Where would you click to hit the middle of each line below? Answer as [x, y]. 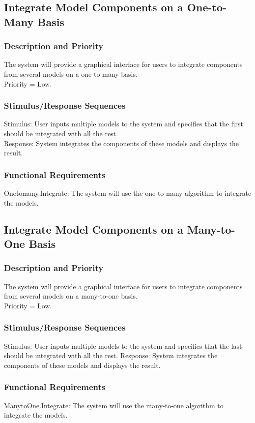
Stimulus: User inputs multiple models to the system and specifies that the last [123, 346]
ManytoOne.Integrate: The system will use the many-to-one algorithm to [114, 405]
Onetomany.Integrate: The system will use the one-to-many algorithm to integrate [128, 193]
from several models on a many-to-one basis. [71, 296]
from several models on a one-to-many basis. [71, 74]
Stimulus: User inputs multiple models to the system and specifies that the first [124, 124]
